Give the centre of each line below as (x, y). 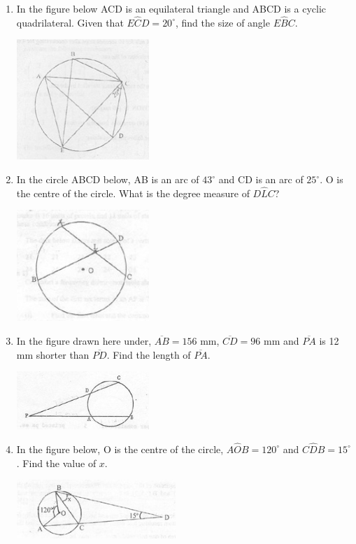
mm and (282, 340)
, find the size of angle (222, 22)
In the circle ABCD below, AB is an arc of (108, 179)
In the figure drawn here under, (84, 340)
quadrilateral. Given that (70, 22)
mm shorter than (53, 354)
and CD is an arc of (261, 179)
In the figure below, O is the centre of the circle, (120, 449)
